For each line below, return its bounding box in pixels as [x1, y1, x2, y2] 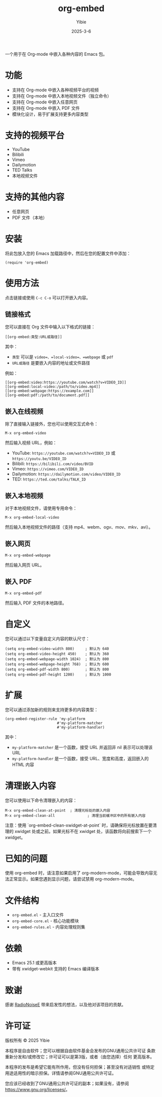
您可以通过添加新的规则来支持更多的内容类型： [5, 707, 98, 713]
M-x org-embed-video [5, 431, 47, 436]
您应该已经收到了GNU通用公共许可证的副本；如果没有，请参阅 [5, 1080, 129, 1086]
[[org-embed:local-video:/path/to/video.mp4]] [5, 384, 101, 389]
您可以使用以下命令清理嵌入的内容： [5, 797, 77, 803]
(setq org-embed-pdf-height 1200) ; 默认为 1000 [5, 672, 111, 677]
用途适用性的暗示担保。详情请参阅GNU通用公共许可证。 [5, 1070, 117, 1076]
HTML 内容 [12, 762, 34, 767]
